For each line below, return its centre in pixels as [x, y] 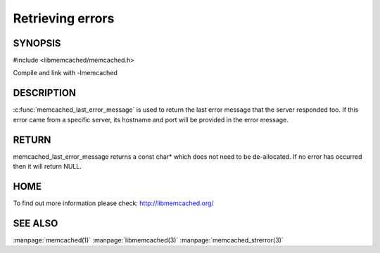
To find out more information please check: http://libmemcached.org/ [113, 203]
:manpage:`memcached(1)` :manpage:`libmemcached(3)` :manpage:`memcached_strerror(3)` [148, 240]
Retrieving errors [64, 18]
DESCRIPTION [45, 93]
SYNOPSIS [37, 43]
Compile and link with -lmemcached [65, 73]
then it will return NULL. [47, 167]
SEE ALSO [36, 223]
